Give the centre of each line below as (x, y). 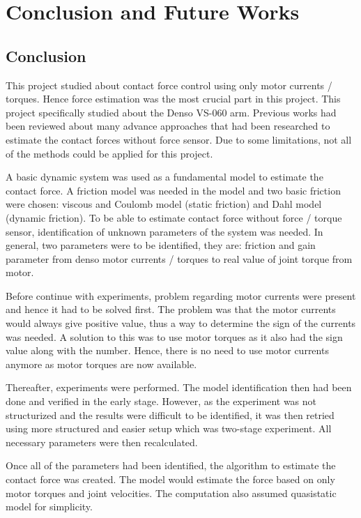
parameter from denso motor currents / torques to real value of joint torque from (179, 258)
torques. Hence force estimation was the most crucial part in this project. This (173, 99)
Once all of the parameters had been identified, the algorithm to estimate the (171, 465)
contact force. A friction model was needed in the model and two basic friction (173, 190)
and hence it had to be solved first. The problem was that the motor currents (171, 309)
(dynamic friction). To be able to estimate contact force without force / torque (174, 217)
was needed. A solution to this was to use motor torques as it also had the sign (174, 336)
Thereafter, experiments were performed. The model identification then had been (179, 387)
